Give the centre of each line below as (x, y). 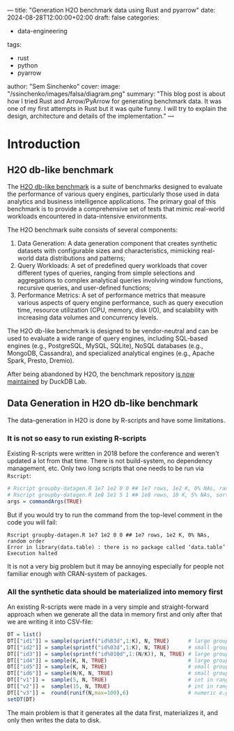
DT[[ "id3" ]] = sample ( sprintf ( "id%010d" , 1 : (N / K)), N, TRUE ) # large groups (119, 654)
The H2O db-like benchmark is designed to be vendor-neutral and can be (113, 331)
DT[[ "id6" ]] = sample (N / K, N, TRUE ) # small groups (119, 673)
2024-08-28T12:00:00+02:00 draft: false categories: (84, 17)
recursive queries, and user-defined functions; (84, 288)
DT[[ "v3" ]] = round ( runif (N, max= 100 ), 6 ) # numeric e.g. (119, 693)
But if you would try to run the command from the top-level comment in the (115, 515)
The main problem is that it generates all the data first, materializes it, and (112, 713)
